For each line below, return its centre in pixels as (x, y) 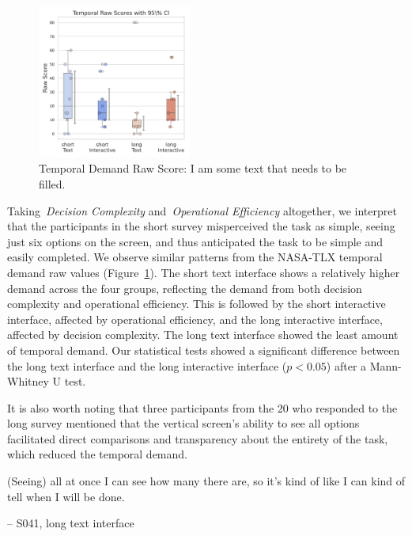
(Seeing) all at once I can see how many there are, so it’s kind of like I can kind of (206, 481)
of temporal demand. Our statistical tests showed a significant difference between (204, 350)
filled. (52, 183)
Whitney (28, 381)
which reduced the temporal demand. (97, 454)
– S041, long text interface (71, 523)
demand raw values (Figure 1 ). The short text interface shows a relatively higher (204, 272)
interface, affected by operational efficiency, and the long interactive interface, (195, 319)
